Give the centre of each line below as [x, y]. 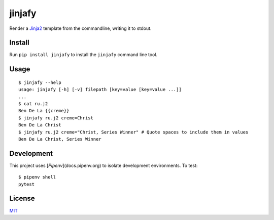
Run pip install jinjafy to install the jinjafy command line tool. [83, 55]
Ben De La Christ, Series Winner [60, 139]
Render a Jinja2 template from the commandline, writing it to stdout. [80, 28]
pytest [27, 184]
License [22, 199]
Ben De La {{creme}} [44, 111]
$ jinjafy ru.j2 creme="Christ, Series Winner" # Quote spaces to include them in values [133, 132]
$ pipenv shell [37, 177]
